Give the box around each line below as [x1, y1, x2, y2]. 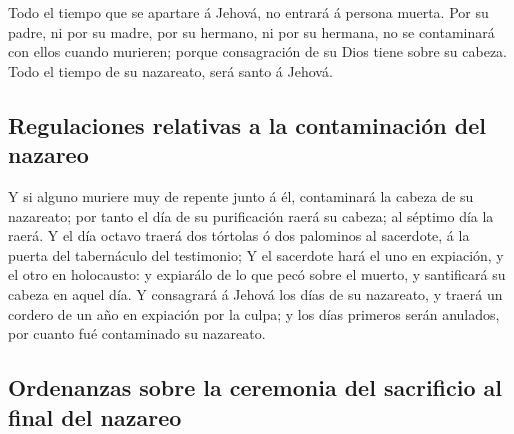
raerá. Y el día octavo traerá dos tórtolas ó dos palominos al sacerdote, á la [8, 225, 470, 246]
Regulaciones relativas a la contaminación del [8, 109, 487, 140]
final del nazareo [8, 401, 182, 432]
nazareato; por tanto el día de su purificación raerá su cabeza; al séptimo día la [8, 205, 494, 226]
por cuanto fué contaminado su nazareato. [8, 323, 266, 344]
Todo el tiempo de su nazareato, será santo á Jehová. [8, 60, 333, 81]
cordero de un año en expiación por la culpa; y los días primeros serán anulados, [8, 303, 500, 324]
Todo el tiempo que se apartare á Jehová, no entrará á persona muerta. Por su [8, 2, 489, 22]
